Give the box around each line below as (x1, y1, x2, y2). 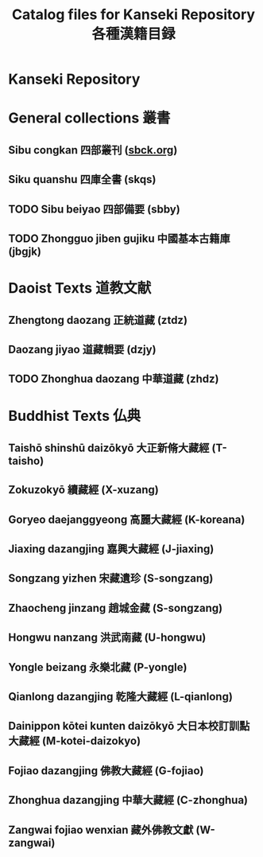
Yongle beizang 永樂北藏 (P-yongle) (8, 660, 188, 674)
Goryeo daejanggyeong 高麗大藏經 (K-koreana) (8, 512, 246, 526)
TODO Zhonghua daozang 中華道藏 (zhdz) (8, 372, 220, 386)
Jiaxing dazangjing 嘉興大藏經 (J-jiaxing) (8, 543, 215, 556)
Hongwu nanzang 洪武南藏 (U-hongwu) (8, 631, 207, 645)
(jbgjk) (8, 244, 42, 258)
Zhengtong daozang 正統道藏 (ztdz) (8, 313, 188, 327)
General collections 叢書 (8, 109, 171, 127)
